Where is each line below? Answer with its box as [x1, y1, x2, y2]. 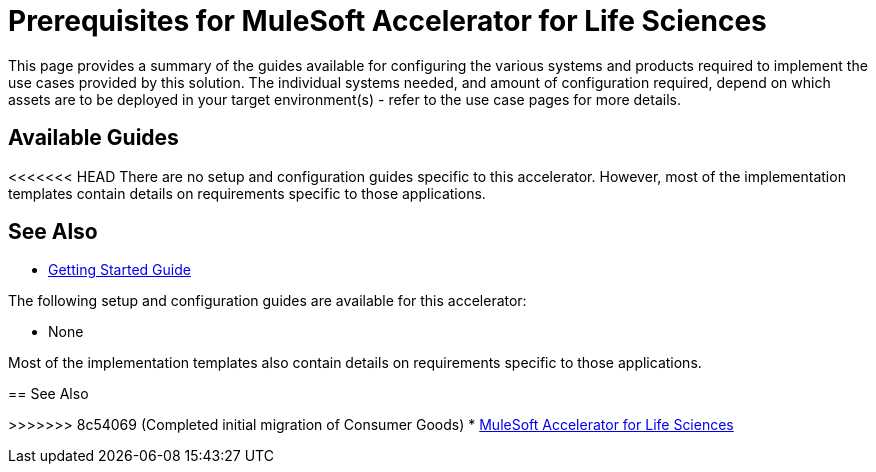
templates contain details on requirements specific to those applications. [8, 184, 486, 202]
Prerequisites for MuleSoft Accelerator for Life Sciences [8, 4, 767, 38]
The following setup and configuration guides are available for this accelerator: [8, 292, 527, 310]
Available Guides [8, 125, 179, 151]
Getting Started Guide [48, 261, 191, 279]
